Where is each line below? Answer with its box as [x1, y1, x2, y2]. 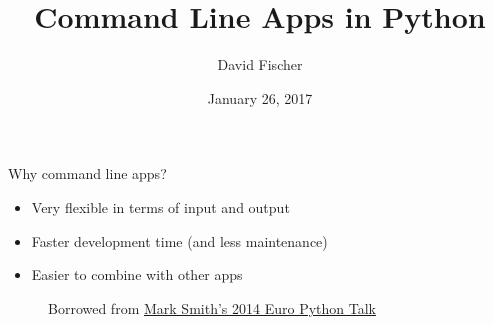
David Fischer [217, 54, 303, 75]
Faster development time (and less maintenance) [31, 230, 328, 251]
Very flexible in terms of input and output [31, 196, 290, 217]
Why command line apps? [8, 163, 167, 184]
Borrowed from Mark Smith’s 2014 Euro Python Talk [48, 297, 376, 318]
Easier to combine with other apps [31, 264, 243, 285]
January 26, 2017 [207, 87, 313, 108]
